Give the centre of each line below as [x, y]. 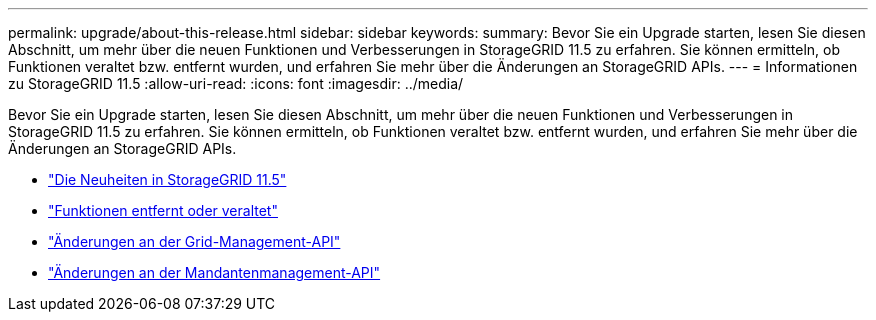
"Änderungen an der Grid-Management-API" [194, 241]
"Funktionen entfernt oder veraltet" [163, 210]
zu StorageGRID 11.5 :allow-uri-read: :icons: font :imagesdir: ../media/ [236, 83]
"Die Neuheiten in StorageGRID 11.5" [167, 179]
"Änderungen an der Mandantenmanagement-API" [214, 272]
